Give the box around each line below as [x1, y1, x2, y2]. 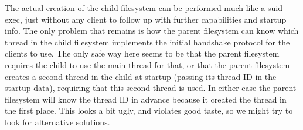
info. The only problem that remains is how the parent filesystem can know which [5, 24, 299, 37]
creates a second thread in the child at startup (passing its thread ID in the [5, 70, 277, 82]
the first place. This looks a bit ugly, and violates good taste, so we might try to [5, 104, 293, 117]
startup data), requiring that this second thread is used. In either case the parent [5, 82, 297, 94]
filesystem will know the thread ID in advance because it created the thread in [5, 93, 287, 105]
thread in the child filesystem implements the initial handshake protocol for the [5, 36, 290, 48]
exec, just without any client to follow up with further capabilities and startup [5, 13, 287, 25]
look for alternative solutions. [5, 115, 110, 128]
